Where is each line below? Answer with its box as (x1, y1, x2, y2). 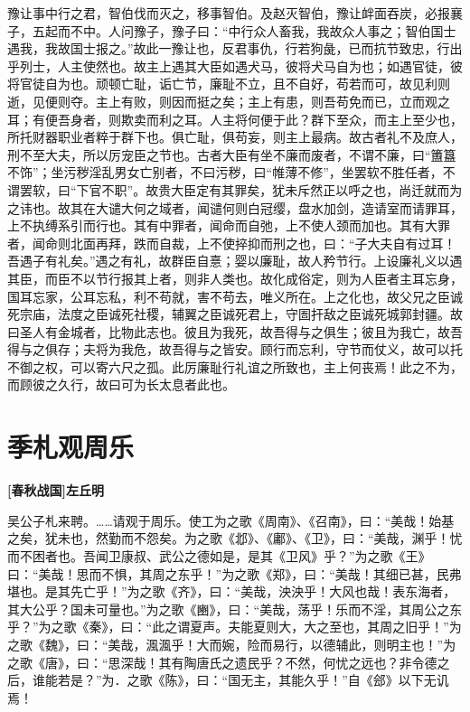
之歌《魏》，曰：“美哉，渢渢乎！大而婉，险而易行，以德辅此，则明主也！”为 (7, 634, 456, 653)
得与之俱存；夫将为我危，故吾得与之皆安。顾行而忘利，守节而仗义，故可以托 (7, 340, 463, 359)
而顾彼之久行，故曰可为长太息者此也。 (7, 375, 235, 394)
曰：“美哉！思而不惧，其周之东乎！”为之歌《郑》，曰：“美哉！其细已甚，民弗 (7, 564, 462, 583)
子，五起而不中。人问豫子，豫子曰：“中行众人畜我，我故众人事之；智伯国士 (7, 21, 456, 40)
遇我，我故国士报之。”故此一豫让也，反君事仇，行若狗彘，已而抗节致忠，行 (7, 39, 450, 58)
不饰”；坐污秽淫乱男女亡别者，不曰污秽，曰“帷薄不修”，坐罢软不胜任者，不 (7, 163, 456, 182)
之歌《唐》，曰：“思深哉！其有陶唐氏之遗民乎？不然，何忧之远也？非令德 (7, 652, 437, 671)
